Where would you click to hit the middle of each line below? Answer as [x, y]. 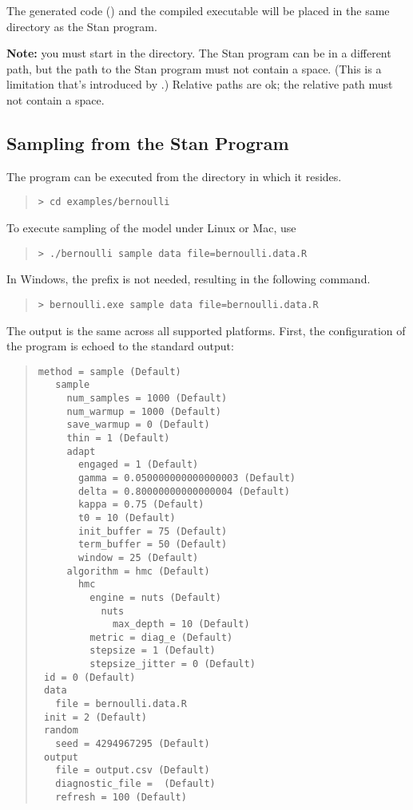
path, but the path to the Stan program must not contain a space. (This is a [194, 68]
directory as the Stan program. [82, 26]
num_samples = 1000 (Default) [147, 399]
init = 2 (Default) [95, 717]
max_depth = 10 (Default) [181, 624]
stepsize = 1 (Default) [153, 651]
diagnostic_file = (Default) [135, 784]
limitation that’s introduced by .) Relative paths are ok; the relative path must [200, 84]
